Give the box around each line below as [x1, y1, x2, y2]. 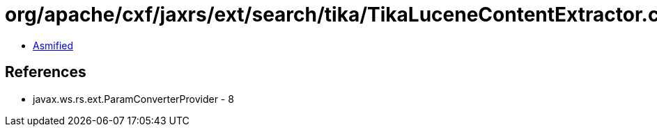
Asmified [33, 39, 74, 51]
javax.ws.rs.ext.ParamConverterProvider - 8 [33, 92, 234, 105]
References [5, 63, 86, 81]
